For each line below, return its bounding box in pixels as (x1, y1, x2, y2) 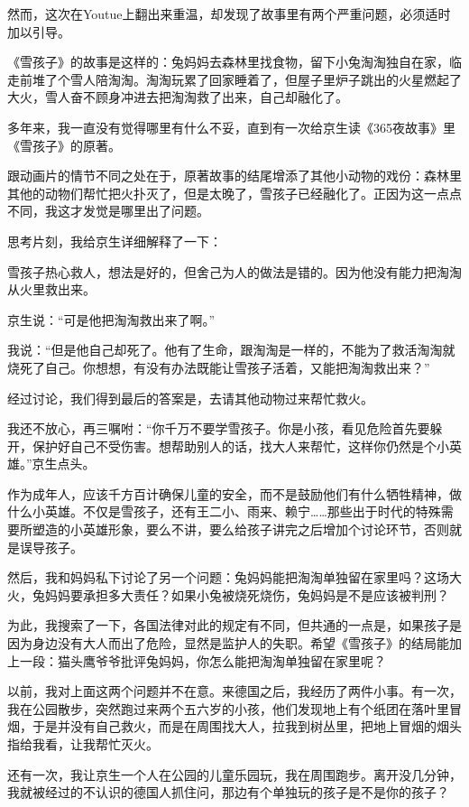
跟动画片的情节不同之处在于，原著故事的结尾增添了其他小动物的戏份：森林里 (7, 166, 462, 185)
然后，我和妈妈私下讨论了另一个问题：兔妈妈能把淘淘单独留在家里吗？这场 (7, 568, 449, 587)
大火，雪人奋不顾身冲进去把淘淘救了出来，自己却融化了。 (7, 88, 348, 107)
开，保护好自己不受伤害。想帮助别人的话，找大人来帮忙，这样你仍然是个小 (7, 436, 449, 455)
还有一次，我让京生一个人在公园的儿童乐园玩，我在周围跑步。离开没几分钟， (7, 765, 462, 784)
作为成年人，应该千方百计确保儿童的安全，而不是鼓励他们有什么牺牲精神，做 (7, 484, 462, 503)
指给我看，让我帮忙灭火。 (7, 735, 159, 753)
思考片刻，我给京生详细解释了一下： (7, 231, 222, 250)
